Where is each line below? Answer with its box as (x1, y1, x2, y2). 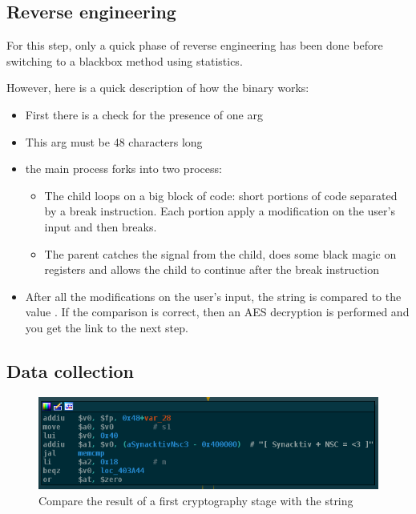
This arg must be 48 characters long (25, 133, 203, 150)
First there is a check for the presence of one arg (25, 106, 263, 122)
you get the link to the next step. (25, 319, 188, 335)
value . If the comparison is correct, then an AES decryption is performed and (25, 303, 410, 320)
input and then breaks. (44, 218, 157, 235)
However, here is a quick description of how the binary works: (6, 79, 309, 96)
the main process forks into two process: (25, 160, 222, 177)
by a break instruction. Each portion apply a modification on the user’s (44, 203, 395, 219)
